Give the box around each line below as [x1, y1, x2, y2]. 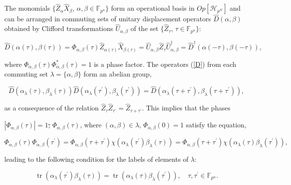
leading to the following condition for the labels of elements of [4, 154, 189, 164]
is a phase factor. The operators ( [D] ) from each [94, 59, 237, 69]
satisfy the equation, [186, 120, 246, 130]
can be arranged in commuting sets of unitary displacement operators [4, 14, 211, 24]
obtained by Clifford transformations [4, 23, 113, 33]
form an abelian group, [83, 69, 152, 79]
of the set [130, 23, 159, 33]
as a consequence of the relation [4, 103, 99, 113]
